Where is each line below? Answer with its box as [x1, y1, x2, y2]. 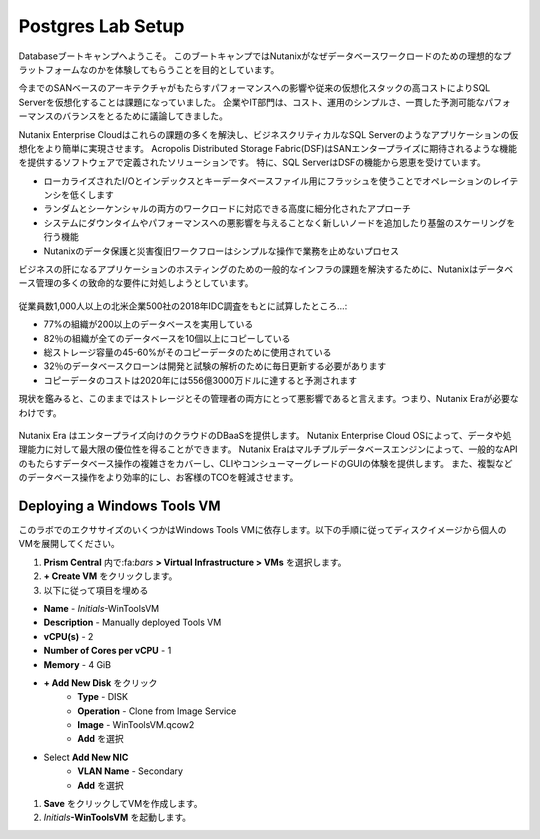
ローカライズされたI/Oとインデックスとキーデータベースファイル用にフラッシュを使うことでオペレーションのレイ [43, 175, 510, 187]
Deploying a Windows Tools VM [18, 497, 221, 514]
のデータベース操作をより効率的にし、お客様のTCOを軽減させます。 [18, 471, 299, 484]
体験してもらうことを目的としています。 [114, 63, 280, 75]
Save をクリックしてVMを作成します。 [43, 798, 203, 810]
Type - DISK [77, 691, 129, 703]
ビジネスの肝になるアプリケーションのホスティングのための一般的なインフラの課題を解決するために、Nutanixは [18, 263, 479, 275]
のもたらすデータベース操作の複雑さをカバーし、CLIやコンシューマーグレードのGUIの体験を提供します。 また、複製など [18, 457, 514, 469]
